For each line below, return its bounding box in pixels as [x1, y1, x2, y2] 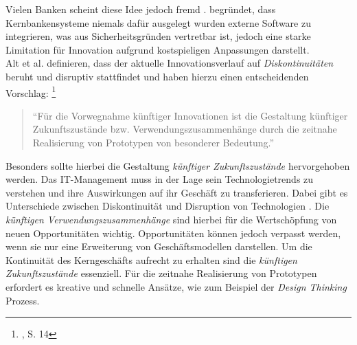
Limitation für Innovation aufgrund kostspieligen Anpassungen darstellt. [5, 42, 310, 56]
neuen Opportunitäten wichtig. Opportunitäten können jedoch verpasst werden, [5, 225, 341, 240]
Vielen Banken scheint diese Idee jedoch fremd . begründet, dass [5, 2, 276, 16]
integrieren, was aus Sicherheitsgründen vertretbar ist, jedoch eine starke [5, 29, 311, 43]
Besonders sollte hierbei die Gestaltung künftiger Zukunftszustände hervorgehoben [5, 158, 350, 172]
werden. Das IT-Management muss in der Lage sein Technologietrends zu [5, 172, 314, 186]
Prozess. [5, 293, 40, 307]
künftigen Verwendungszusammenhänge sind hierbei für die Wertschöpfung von [5, 212, 337, 226]
